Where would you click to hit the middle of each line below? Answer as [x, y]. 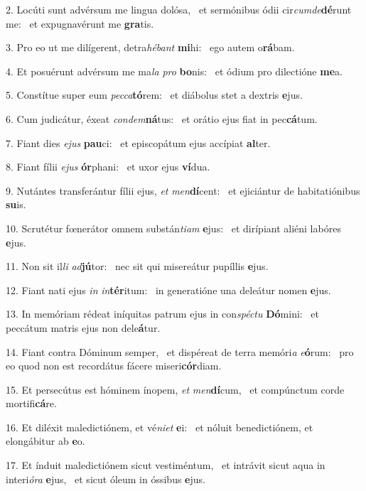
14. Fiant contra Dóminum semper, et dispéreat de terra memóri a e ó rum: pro [180, 351]
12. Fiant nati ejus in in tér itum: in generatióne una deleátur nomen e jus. [168, 290]
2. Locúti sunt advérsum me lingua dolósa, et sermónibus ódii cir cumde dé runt [179, 9]
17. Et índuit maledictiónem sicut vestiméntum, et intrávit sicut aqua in [166, 465]
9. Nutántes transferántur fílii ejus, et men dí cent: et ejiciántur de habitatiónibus [183, 190]
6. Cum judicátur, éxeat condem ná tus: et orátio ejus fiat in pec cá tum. [162, 118]
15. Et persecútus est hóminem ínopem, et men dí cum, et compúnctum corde [175, 389]
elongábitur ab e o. [45, 441]
